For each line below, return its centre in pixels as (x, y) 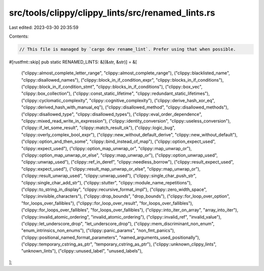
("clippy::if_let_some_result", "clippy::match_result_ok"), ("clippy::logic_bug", (98, 128)
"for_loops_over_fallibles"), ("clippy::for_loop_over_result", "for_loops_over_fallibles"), (107, 203)
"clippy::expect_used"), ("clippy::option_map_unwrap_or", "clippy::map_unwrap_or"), (107, 148)
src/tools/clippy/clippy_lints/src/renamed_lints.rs (112, 13)
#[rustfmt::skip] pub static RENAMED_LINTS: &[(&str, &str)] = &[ (73, 62)
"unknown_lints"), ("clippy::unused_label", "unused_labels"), (82, 251)
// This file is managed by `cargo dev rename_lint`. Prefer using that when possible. (128, 49)
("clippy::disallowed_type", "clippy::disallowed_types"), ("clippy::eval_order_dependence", (112, 114)
